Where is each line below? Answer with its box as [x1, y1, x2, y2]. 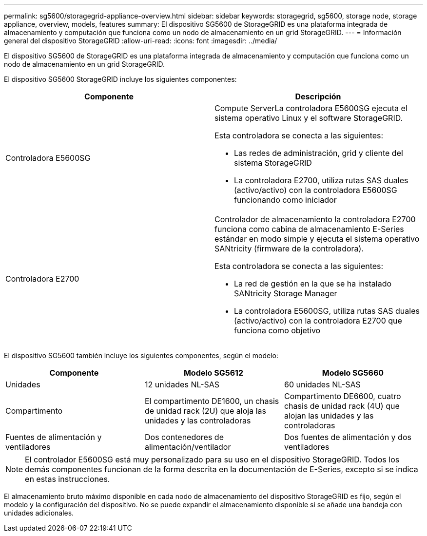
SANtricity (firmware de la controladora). [214, 244, 364, 253]
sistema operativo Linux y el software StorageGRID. [214, 113, 403, 123]
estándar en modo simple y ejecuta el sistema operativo [214, 234, 420, 244]
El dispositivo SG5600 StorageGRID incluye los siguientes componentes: [4, 75, 237, 83]
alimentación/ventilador [144, 442, 231, 452]
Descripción [295, 92, 341, 101]
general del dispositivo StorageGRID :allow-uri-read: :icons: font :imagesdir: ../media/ [4, 37, 277, 45]
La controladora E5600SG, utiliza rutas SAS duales [234, 306, 420, 316]
